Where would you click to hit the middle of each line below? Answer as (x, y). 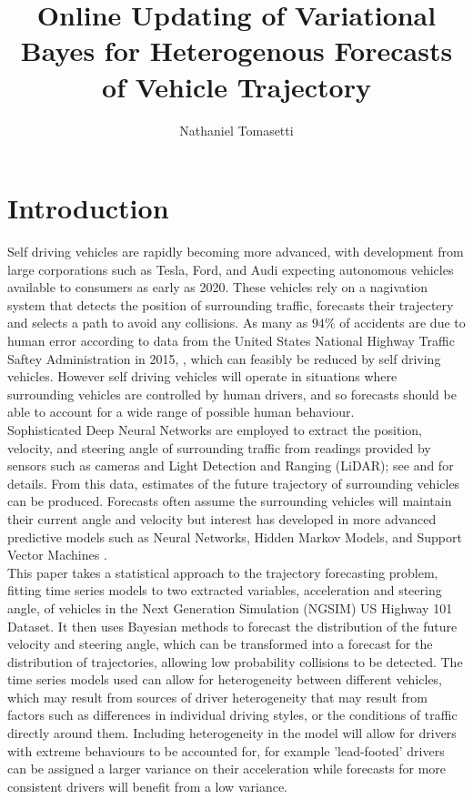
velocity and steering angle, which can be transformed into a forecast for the (220, 644)
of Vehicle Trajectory (236, 86)
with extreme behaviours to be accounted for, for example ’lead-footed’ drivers (226, 750)
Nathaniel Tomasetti (236, 130)
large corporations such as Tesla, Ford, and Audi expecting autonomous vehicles (231, 269)
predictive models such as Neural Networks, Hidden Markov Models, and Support (235, 536)
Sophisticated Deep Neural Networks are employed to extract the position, (215, 429)
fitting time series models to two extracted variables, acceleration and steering (225, 590)
